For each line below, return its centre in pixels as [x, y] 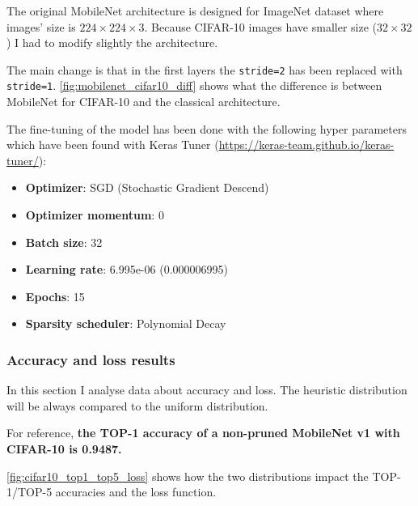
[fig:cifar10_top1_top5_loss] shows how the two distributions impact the [188, 476]
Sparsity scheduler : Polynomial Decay [126, 323]
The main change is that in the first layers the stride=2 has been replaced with [205, 69]
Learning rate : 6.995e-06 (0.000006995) [127, 269]
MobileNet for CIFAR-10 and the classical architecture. [144, 102]
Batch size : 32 [64, 242]
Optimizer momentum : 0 [95, 215]
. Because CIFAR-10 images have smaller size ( [260, 26]
